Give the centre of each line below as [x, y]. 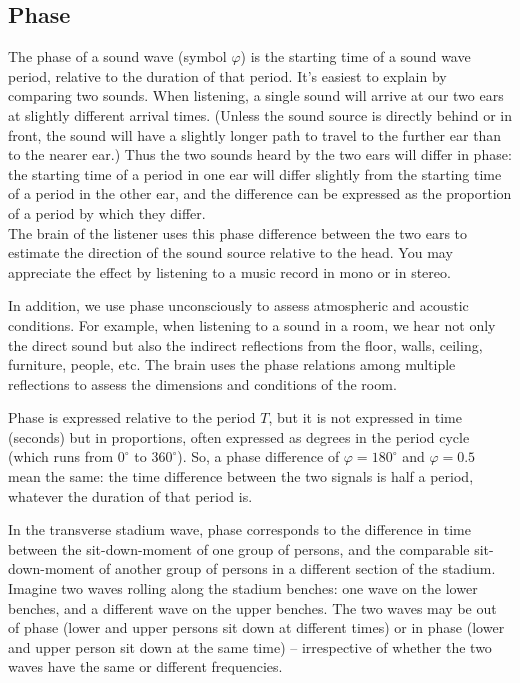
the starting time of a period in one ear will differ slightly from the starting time [255, 173]
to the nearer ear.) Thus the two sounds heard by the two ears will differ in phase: [260, 154]
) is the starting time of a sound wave [355, 56]
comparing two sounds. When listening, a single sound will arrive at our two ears [256, 95]
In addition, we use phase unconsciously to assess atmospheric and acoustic [238, 305]
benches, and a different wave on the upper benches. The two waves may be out [252, 607]
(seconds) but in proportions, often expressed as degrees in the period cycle [239, 436]
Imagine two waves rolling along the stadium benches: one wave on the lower [243, 588]
